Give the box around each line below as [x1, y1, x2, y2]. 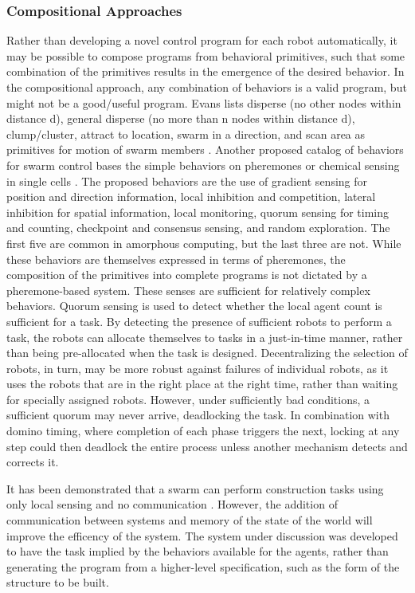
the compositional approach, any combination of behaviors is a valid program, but [6, 79, 407, 95]
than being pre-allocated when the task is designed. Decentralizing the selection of [6, 344, 408, 361]
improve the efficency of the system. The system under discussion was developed [6, 527, 398, 544]
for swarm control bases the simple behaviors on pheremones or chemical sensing [6, 156, 400, 173]
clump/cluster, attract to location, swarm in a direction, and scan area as [6, 125, 366, 142]
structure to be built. [6, 574, 109, 591]
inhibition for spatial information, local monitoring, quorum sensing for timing [6, 203, 390, 220]
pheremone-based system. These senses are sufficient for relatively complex [6, 281, 370, 298]
